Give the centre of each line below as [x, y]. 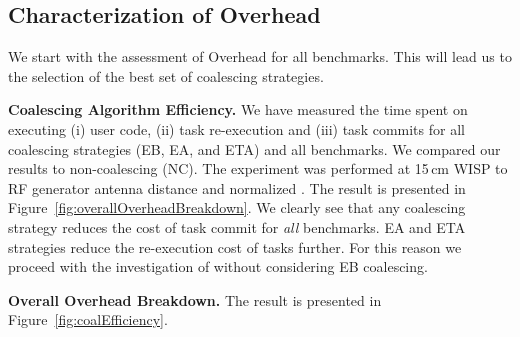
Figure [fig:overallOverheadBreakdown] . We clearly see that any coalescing [237, 207]
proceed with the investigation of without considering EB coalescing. [218, 266]
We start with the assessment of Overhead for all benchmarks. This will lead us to [260, 56]
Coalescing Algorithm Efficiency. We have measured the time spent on [238, 109]
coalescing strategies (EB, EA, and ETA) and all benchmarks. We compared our [254, 148]
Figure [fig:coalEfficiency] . [88, 319]
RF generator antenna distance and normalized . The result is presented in [237, 187]
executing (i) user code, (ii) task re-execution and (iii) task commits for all [236, 128]
